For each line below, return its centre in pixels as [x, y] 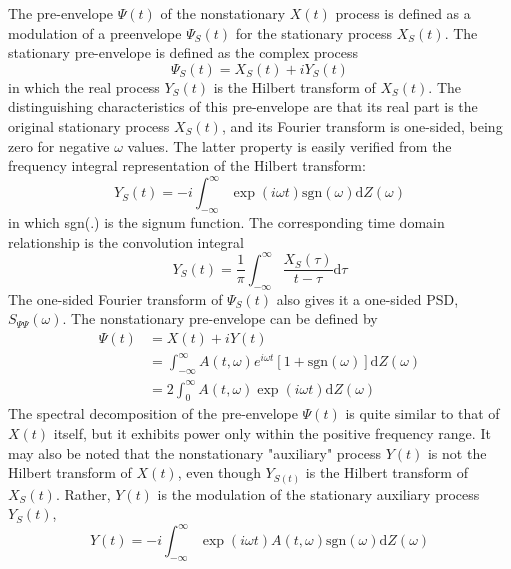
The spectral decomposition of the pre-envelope [153, 413]
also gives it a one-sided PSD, [367, 298]
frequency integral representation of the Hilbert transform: [187, 165]
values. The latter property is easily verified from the [289, 145]
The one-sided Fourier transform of [115, 298]
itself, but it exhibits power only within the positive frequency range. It [272, 433]
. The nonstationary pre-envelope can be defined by [220, 318]
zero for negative [59, 145]
